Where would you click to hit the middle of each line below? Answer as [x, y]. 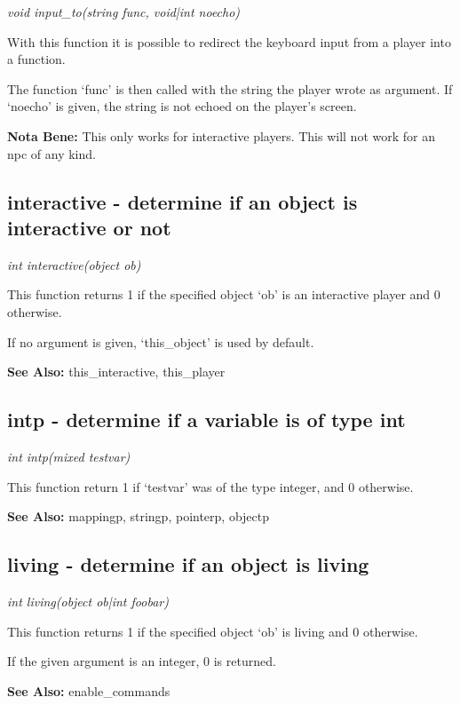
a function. [36, 59]
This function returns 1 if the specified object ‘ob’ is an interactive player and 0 [224, 294]
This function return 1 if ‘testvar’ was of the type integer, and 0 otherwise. [210, 486]
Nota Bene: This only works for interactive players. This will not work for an [221, 135]
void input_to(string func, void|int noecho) [124, 12]
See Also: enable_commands [89, 690]
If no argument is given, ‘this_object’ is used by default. [161, 341]
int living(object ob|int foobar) [88, 601]
